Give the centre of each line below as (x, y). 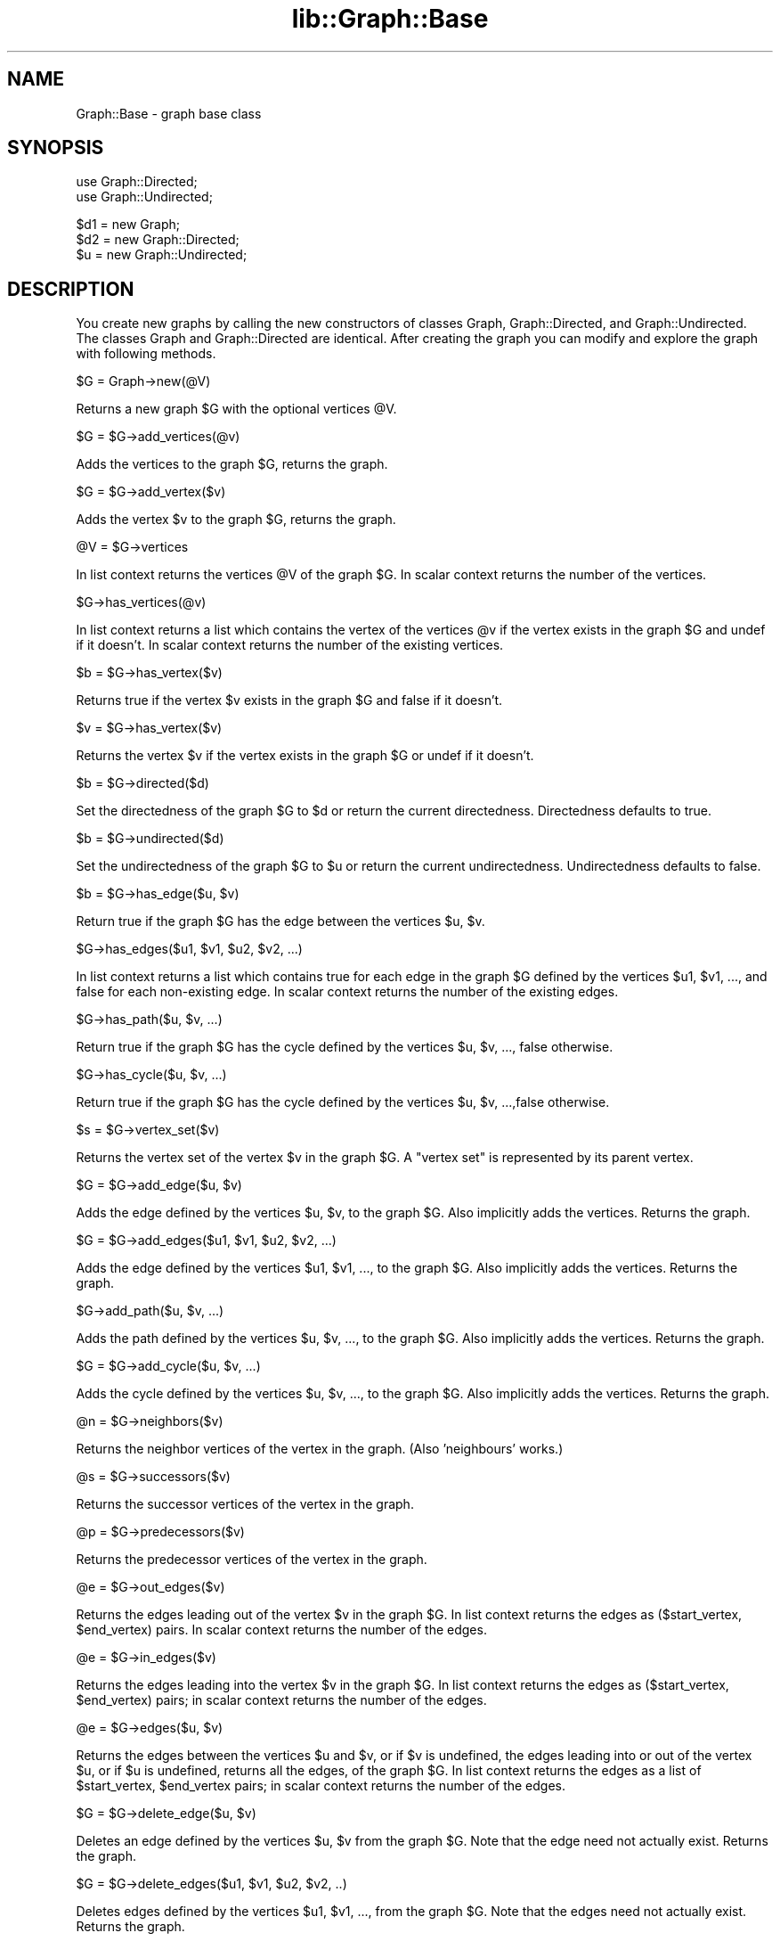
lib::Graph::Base (390, 19)
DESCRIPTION (71, 289)
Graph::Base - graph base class (169, 113)
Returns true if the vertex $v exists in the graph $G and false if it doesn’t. (289, 700)
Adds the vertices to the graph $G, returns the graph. (232, 464)
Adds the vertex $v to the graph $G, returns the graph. (236, 520)
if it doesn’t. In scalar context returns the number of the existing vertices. (290, 645)
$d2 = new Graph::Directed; (158, 240)
